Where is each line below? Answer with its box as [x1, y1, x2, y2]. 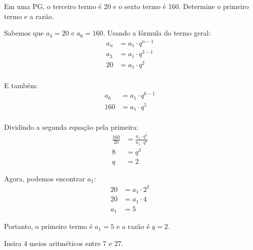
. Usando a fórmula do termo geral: [103, 28, 211, 38]
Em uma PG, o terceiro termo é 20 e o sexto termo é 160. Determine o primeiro [4, 1, 249, 11]
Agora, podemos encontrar [4, 173, 85, 183]
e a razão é [116, 221, 150, 231]
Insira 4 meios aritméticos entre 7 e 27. [4, 237, 123, 248]
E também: [4, 80, 38, 90]
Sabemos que [4, 28, 44, 38]
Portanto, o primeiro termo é [4, 221, 92, 231]
